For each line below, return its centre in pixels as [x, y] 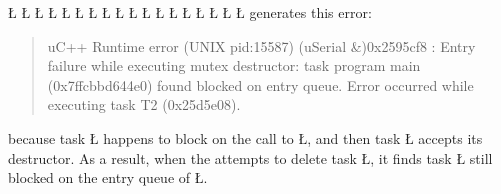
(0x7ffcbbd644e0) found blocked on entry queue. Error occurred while [260, 84]
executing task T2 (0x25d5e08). [144, 104]
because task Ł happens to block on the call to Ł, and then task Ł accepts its [245, 137]
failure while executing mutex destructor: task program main [234, 65]
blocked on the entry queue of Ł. [108, 177]
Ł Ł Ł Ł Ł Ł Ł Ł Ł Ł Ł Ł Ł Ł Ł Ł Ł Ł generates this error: [190, 12]
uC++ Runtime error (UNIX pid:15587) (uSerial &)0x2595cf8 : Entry [261, 45]
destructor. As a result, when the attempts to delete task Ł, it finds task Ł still [250, 157]
